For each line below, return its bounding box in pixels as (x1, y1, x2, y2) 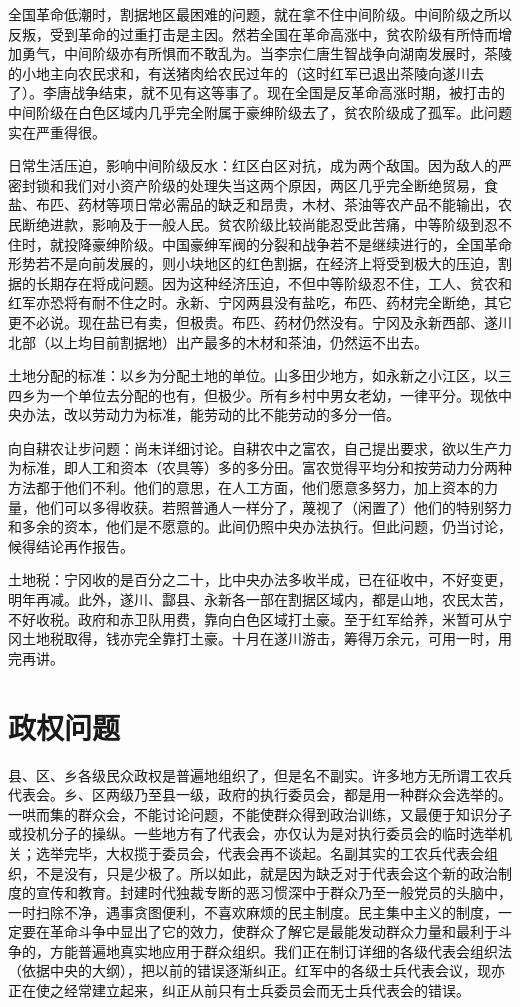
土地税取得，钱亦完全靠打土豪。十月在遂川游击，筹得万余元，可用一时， (21, 628, 498, 649)
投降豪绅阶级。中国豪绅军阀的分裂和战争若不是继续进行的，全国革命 (63, 233, 512, 254)
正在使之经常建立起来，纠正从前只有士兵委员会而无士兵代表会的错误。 (8, 980, 470, 1001)
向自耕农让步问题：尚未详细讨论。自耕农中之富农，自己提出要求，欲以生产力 (8, 437, 512, 458)
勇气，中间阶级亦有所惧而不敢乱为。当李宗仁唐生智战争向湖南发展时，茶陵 (21, 43, 512, 64)
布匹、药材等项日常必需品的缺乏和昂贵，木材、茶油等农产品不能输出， (35, 194, 498, 215)
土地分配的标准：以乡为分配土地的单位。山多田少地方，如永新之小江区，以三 (8, 365, 512, 386)
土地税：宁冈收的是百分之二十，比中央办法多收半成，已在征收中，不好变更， (8, 569, 512, 590)
